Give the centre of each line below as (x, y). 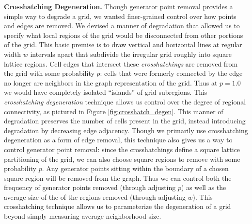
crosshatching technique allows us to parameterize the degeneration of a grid (118, 206)
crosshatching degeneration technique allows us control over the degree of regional (125, 101)
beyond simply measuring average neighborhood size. (83, 216)
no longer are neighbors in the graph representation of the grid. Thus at (111, 82)
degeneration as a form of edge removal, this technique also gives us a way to (118, 140)
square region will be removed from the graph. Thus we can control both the (118, 178)
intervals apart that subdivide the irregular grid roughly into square (131, 54)
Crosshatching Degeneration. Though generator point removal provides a (118, 6)
